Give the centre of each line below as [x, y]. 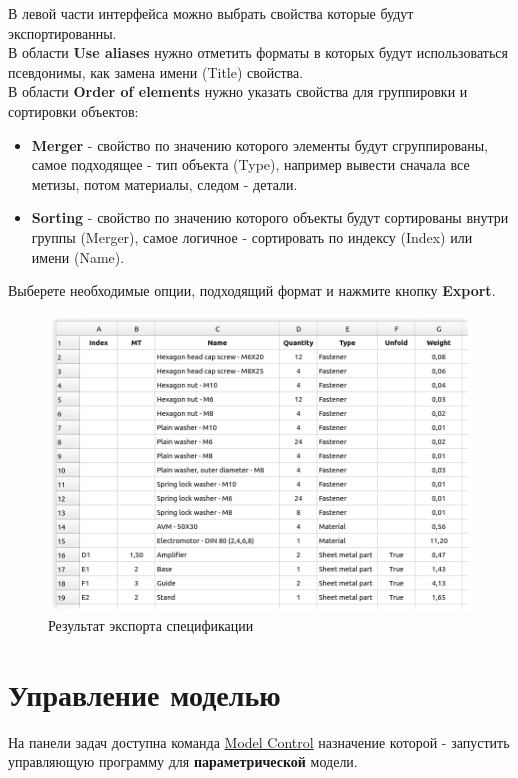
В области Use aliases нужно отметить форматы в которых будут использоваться [258, 52]
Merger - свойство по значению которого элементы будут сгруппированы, [259, 144]
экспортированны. [62, 32]
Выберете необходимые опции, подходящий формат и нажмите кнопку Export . [252, 290]
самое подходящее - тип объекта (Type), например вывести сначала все [250, 164]
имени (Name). [78, 256]
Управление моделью [144, 693]
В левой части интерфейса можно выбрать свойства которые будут [211, 13]
